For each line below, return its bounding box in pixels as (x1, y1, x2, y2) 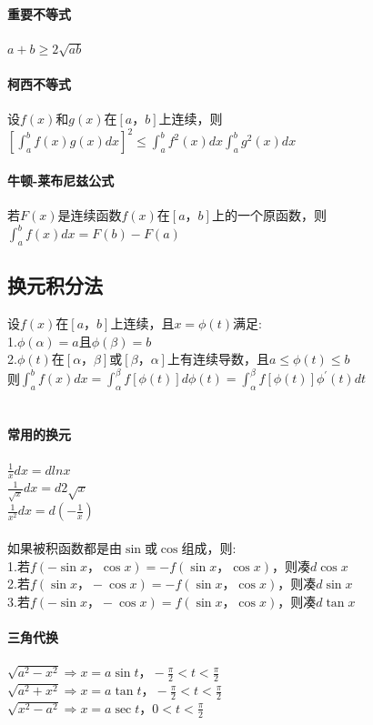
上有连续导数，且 (166, 349, 269, 368)
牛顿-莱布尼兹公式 (7, 170, 115, 189)
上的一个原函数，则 (211, 206, 327, 225)
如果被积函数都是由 (7, 539, 122, 558)
